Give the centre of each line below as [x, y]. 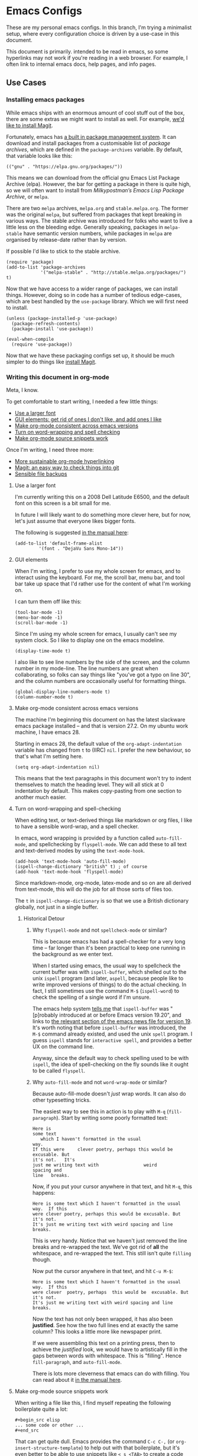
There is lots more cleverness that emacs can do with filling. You [111, 1373]
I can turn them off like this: [48, 602]
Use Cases [26, 83]
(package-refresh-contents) [46, 324]
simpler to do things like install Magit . [51, 362]
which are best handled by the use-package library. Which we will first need [97, 301]
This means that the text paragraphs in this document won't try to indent [103, 778]
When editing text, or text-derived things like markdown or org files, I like [103, 820]
